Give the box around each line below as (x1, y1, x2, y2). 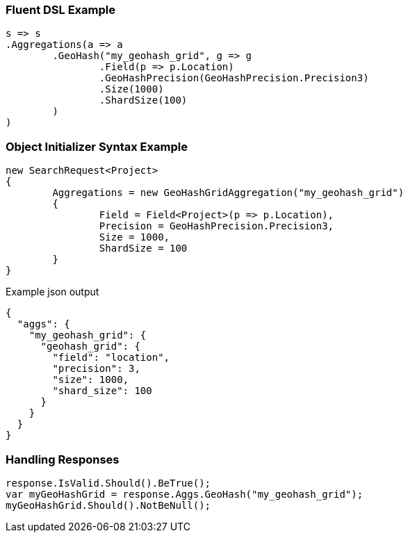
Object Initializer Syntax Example (6, 139, 188, 154)
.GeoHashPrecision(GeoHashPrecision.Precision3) (99, 72, 369, 84)
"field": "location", (52, 352, 170, 364)
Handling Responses (6, 452, 120, 466)
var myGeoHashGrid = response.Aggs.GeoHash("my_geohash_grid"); (6, 488, 364, 500)
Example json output (6, 286, 99, 298)
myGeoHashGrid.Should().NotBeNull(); (6, 499, 211, 511)
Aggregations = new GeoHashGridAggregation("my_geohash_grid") (52, 187, 405, 199)
